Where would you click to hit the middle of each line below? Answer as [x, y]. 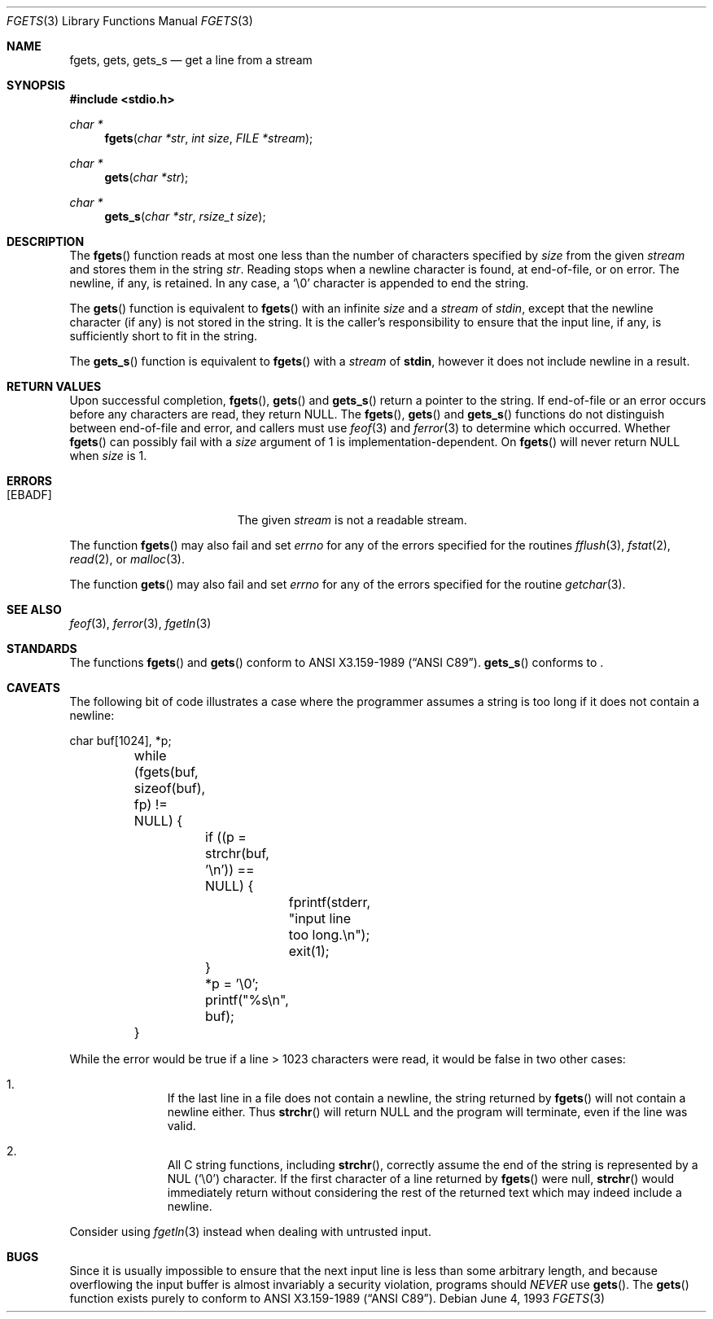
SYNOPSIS [36, 85]
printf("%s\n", [247, 1000]
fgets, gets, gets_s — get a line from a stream [191, 60]
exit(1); [309, 951]
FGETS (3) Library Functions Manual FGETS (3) [130, 21]
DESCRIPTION [46, 241]
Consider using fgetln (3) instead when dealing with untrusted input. [250, 1231]
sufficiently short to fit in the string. [164, 336]
